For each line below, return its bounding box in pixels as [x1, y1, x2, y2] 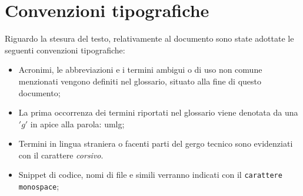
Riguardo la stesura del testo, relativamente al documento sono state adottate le [5, 32, 294, 45]
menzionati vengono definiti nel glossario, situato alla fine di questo [18, 75, 261, 87]
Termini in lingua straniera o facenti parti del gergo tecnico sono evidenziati [18, 137, 293, 150]
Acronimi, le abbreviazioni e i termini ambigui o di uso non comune [18, 63, 262, 76]
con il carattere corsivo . [18, 148, 104, 161]
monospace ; [18, 180, 59, 192]
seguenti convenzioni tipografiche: [5, 43, 125, 56]
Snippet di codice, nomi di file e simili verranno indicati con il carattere [18, 168, 282, 181]
